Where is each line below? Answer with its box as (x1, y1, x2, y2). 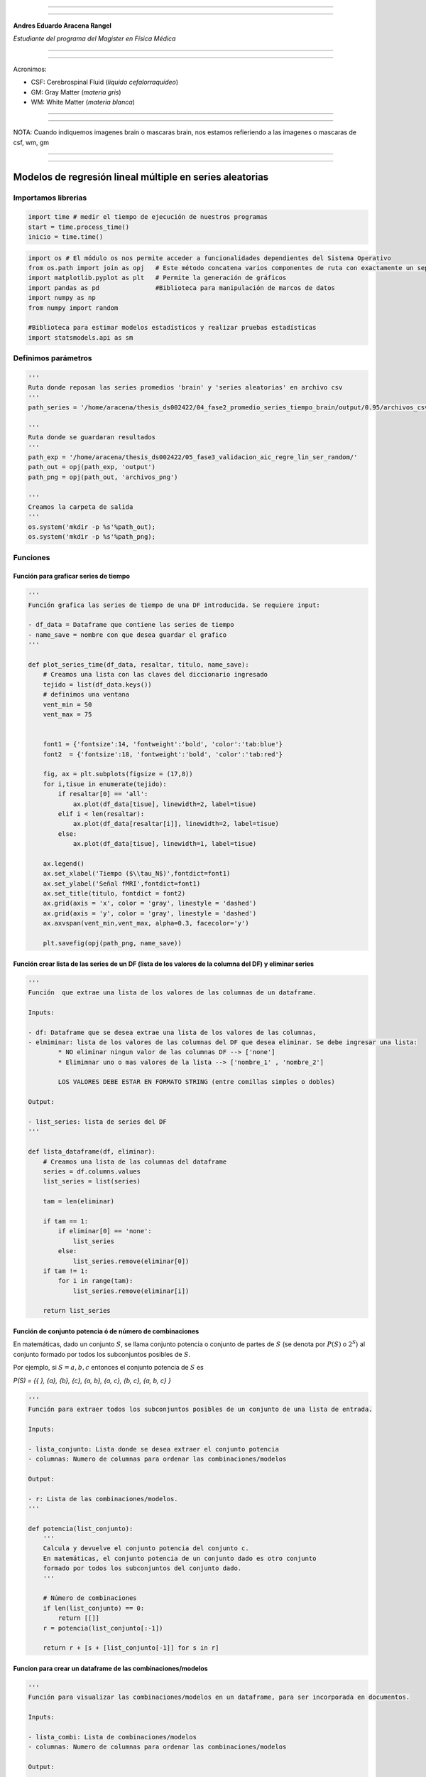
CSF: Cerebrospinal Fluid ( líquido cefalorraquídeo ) (31, 78, 179, 87)
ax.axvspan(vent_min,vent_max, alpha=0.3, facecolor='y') (43, 919, 249, 928)
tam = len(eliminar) (43, 1198, 115, 1206)
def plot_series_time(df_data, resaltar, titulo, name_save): (28, 661, 249, 669)
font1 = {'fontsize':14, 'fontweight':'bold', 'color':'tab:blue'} (43, 740, 283, 748)
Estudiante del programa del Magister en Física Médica (13, 34, 176, 43)
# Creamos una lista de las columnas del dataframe (43, 1157, 227, 1166)
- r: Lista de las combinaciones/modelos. (28, 1495, 178, 1503)
